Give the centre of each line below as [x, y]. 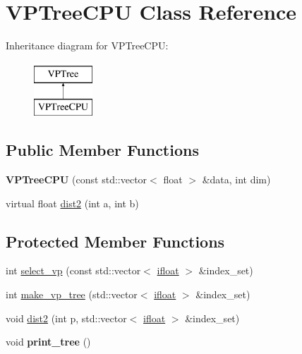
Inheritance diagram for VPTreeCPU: [87, 45]
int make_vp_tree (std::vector [72, 294]
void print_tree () [48, 342]
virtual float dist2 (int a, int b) [72, 203]
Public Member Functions [102, 150]
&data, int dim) [236, 179]
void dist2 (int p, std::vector [66, 318]
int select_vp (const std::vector [73, 270]
